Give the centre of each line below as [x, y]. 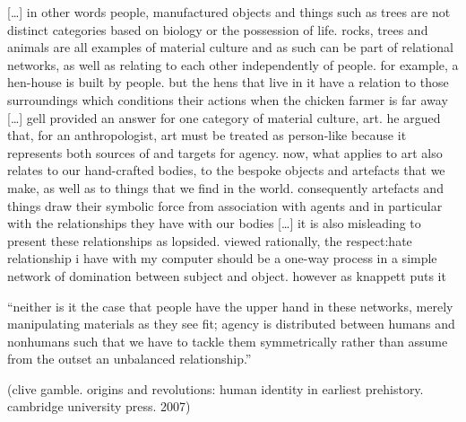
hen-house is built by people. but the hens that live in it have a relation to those [228, 82]
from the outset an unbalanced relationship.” [129, 359]
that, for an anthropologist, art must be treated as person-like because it [207, 135]
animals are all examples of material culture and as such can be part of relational [230, 47]
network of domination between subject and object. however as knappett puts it [227, 275]
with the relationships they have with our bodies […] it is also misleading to [214, 223]
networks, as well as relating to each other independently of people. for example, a [233, 64]
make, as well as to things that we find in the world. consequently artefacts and [225, 187]
